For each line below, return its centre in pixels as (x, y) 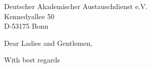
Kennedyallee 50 (29, 16)
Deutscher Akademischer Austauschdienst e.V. (76, 6)
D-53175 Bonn (26, 26)
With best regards (32, 60)
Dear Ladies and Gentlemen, (48, 43)
